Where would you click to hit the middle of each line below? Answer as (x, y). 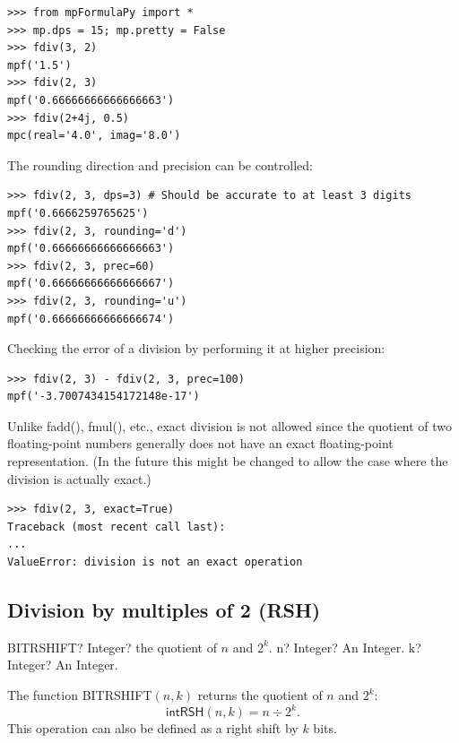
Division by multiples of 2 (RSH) (164, 610)
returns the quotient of (260, 695)
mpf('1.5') (39, 65)
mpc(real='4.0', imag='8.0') (94, 136)
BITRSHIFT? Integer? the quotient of (112, 647)
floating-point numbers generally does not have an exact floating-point (200, 443)
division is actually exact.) (79, 478)
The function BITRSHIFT (80, 695)
